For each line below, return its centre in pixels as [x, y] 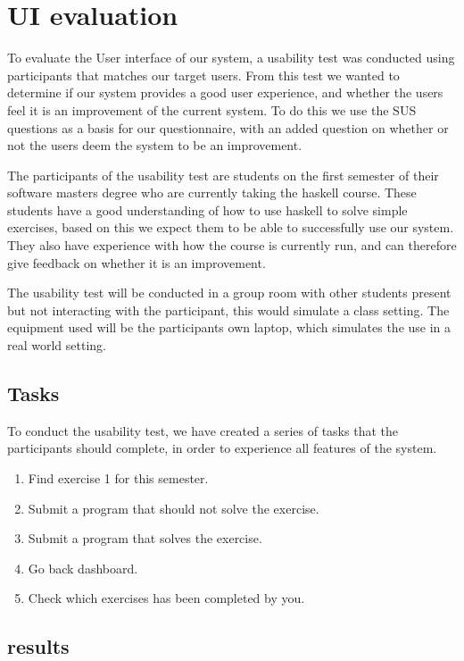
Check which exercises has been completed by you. [166, 598]
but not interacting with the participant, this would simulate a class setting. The [228, 310]
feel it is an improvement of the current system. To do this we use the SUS [212, 109]
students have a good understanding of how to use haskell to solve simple [207, 209]
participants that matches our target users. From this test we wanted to [203, 75]
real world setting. [57, 345]
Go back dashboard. [83, 568]
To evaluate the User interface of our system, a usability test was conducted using [231, 58]
